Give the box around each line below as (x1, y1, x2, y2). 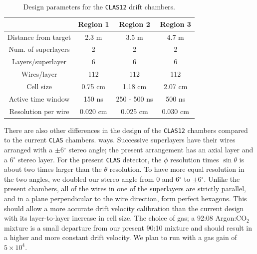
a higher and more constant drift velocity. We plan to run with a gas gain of (4, 232, 237, 243)
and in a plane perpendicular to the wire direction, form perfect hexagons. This (4, 193, 247, 203)
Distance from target (7, 31, 71, 42)
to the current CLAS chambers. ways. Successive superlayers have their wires (4, 134, 236, 145)
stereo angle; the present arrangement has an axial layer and (68, 144, 254, 154)
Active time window (8, 93, 70, 104)
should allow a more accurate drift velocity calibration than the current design (4, 203, 244, 213)
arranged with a (4, 144, 53, 154)
